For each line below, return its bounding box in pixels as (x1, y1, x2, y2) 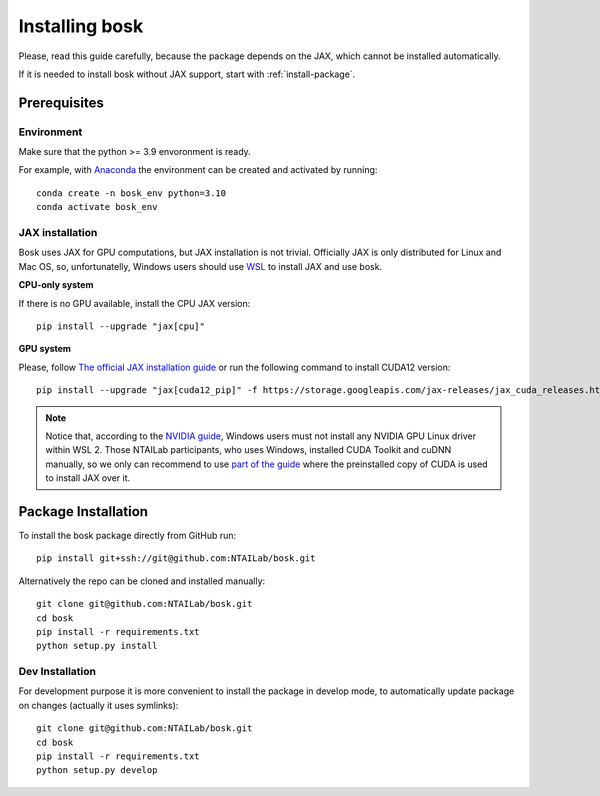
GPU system (18, 343, 72, 355)
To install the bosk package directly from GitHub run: (18, 530, 237, 541)
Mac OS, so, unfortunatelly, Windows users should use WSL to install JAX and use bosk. (18, 260, 383, 272)
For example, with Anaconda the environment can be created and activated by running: (18, 164, 378, 176)
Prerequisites (18, 94, 104, 111)
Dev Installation (18, 665, 97, 679)
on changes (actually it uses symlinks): (18, 699, 179, 711)
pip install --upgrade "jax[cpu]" (36, 320, 205, 332)
